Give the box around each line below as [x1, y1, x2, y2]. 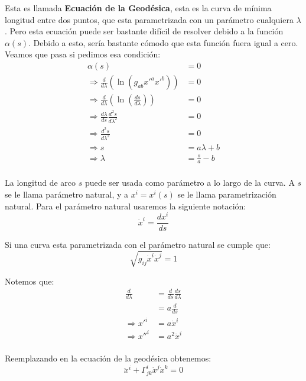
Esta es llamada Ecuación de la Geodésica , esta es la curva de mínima [5, 2, 272, 14]
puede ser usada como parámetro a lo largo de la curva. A [84, 176, 295, 189]
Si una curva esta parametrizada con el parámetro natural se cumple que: [5, 238, 271, 251]
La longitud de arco [5, 176, 76, 189]
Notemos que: [5, 275, 54, 287]
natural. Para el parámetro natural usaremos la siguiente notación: [5, 199, 246, 212]
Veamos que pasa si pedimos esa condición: [5, 48, 161, 60]
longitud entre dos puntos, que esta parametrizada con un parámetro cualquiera [5, 13, 294, 25]
